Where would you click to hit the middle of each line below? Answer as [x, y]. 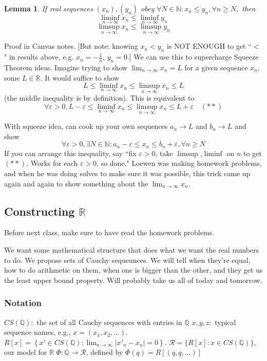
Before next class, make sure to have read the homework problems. [109, 232]
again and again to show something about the [76, 183]
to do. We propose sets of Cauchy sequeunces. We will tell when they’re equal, [127, 260]
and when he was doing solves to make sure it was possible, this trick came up [127, 173]
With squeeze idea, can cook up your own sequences [86, 126]
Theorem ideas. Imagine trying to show [66, 68]
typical [225, 322]
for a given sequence [216, 68]
